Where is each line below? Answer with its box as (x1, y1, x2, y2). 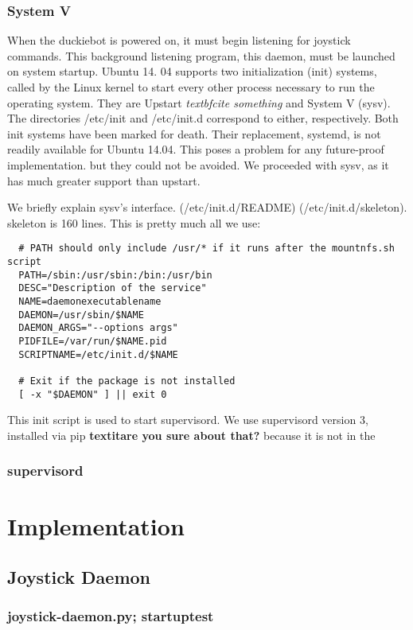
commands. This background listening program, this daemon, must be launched (7, 47, 395, 64)
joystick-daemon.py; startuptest (7, 606, 214, 626)
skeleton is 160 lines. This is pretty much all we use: (7, 214, 261, 231)
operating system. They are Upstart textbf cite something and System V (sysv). (7, 94, 391, 111)
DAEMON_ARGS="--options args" (18, 322, 178, 334)
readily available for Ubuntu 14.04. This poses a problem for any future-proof (7, 141, 384, 157)
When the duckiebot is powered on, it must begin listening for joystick (7, 32, 351, 49)
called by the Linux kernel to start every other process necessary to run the (7, 79, 375, 95)
